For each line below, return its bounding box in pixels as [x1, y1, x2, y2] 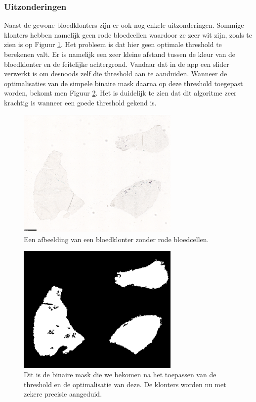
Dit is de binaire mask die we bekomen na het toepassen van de [24, 369, 216, 380]
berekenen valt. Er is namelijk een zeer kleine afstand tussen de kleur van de [4, 49, 236, 59]
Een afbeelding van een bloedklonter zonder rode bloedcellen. [24, 234, 209, 244]
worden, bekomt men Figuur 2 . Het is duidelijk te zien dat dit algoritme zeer [4, 88, 237, 98]
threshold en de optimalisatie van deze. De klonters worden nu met [24, 379, 226, 389]
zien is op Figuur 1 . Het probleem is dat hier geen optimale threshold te [4, 39, 222, 50]
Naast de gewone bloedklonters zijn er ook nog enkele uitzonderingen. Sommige [4, 20, 244, 30]
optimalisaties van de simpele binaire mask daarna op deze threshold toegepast [4, 78, 243, 88]
